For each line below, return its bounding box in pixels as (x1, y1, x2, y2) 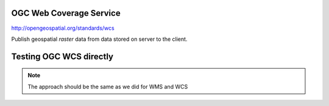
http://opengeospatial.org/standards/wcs (11, 24, 115, 32)
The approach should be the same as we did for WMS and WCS (27, 83, 188, 90)
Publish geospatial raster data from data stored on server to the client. (11, 35, 188, 43)
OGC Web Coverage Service (11, 8, 121, 18)
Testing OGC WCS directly (11, 51, 114, 62)
